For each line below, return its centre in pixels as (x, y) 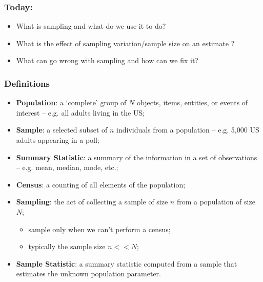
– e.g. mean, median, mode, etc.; (67, 167)
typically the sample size (67, 246)
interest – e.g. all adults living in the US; (80, 112)
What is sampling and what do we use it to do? (91, 26)
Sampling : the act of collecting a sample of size (92, 202)
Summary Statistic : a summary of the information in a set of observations (137, 157)
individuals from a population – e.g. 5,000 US (188, 130)
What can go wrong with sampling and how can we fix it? (107, 60)
